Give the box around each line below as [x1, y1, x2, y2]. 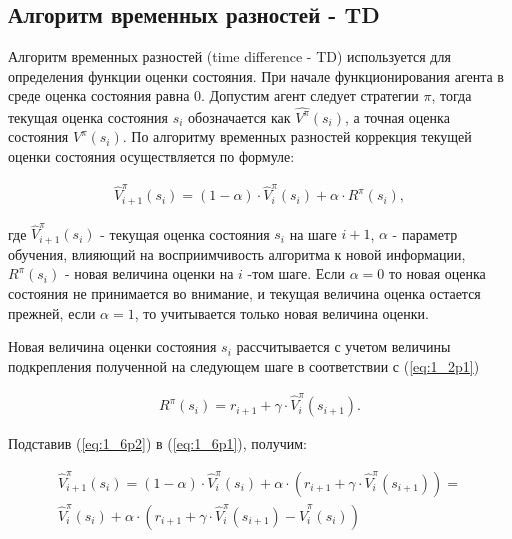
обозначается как [188, 106, 291, 127]
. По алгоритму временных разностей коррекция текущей [122, 126, 472, 147]
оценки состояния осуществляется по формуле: [8, 145, 295, 166]
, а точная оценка [345, 106, 450, 127]
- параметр [392, 223, 458, 244]
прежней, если [8, 302, 96, 323]
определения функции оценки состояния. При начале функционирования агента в [8, 65, 504, 86]
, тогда [431, 85, 472, 106]
